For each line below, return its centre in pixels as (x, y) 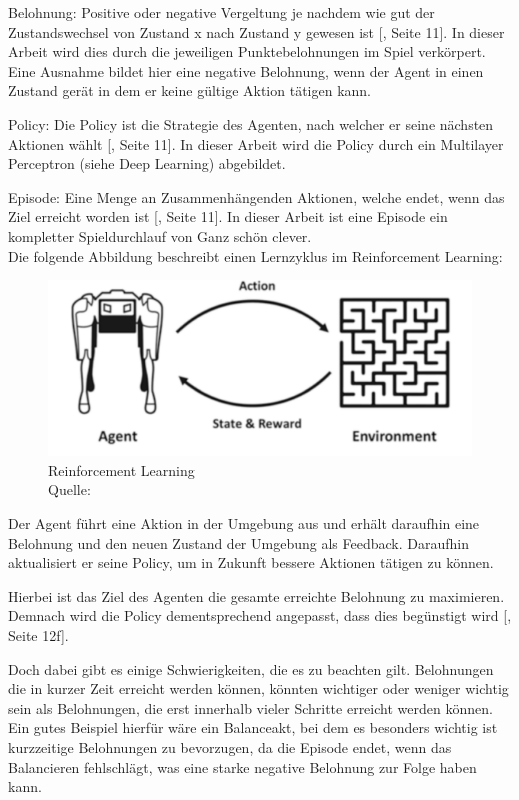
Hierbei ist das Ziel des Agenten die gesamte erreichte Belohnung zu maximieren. (256, 595)
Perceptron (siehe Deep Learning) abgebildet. (147, 163)
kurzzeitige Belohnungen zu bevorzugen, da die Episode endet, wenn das (230, 747)
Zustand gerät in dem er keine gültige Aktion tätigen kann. (190, 90)
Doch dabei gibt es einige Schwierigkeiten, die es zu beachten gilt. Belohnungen (251, 668)
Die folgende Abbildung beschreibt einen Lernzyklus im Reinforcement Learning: (255, 255)
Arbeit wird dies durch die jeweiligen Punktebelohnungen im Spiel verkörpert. (247, 51)
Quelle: (69, 489)
